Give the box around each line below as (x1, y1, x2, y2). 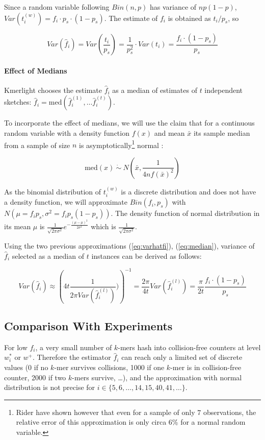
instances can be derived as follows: (91, 250, 202, 261)
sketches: (4, 96, 32, 107)
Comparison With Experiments (4, 317, 173, 333)
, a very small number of (35, 341, 112, 352)
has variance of (149, 2, 197, 12)
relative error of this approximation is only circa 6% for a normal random (16, 417, 246, 427)
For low (4, 341, 28, 352)
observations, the (203, 406, 256, 417)
